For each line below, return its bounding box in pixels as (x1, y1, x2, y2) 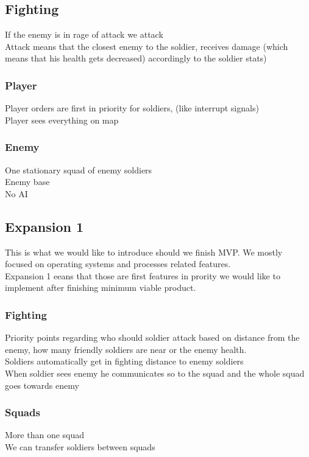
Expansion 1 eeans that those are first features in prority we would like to (5, 269, 280, 282)
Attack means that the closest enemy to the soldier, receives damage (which (5, 40, 288, 52)
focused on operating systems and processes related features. (5, 257, 231, 270)
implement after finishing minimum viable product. (5, 281, 196, 294)
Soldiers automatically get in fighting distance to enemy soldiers (5, 355, 244, 368)
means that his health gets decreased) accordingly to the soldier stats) (5, 52, 267, 65)
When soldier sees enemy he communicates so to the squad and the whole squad (5, 366, 305, 379)
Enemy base (5, 175, 50, 188)
